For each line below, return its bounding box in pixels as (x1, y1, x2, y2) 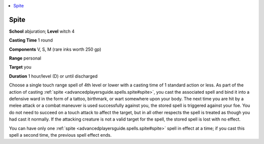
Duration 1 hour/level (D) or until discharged (9, 73, 98, 79)
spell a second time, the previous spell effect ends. (9, 132, 112, 138)
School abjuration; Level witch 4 (9, 28, 75, 34)
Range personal (9, 55, 42, 61)
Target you (9, 64, 32, 70)
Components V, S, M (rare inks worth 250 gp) (9, 46, 102, 52)
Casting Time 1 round (9, 37, 53, 43)
